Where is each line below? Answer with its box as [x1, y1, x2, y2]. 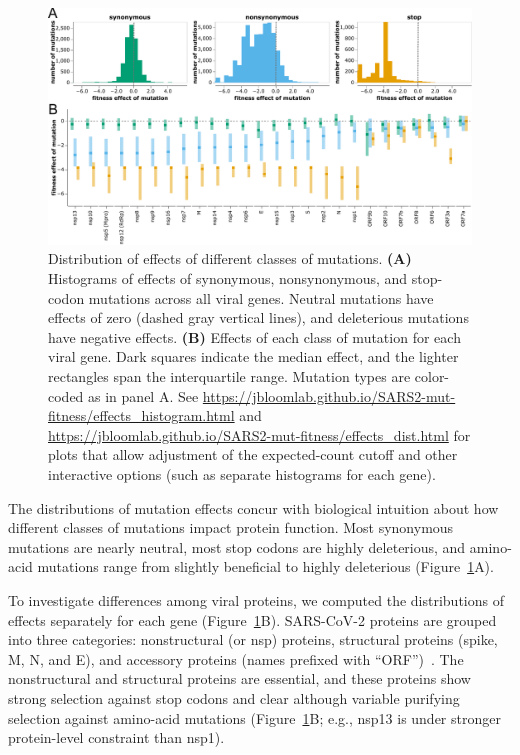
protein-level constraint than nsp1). [8, 727, 225, 748]
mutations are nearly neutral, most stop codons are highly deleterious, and [8, 536, 466, 557]
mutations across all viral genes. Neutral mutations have [88, 287, 434, 308]
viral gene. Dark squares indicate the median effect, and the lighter [48, 346, 459, 367]
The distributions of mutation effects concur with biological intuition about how [8, 497, 499, 518]
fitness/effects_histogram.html [48, 405, 235, 426]
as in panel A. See [88, 385, 199, 406]
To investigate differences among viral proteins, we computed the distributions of [8, 589, 504, 610]
